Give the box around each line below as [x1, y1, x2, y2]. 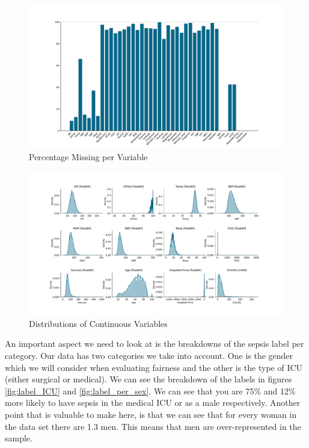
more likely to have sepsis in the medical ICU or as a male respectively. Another [5, 396, 301, 409]
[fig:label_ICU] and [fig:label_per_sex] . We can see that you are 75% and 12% [5, 384, 296, 397]
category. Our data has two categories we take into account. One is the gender [5, 349, 293, 361]
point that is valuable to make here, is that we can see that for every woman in [5, 408, 297, 420]
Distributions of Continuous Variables [29, 317, 168, 329]
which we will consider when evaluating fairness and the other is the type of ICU [5, 361, 303, 373]
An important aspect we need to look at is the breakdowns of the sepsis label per [5, 337, 304, 350]
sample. [5, 432, 32, 444]
